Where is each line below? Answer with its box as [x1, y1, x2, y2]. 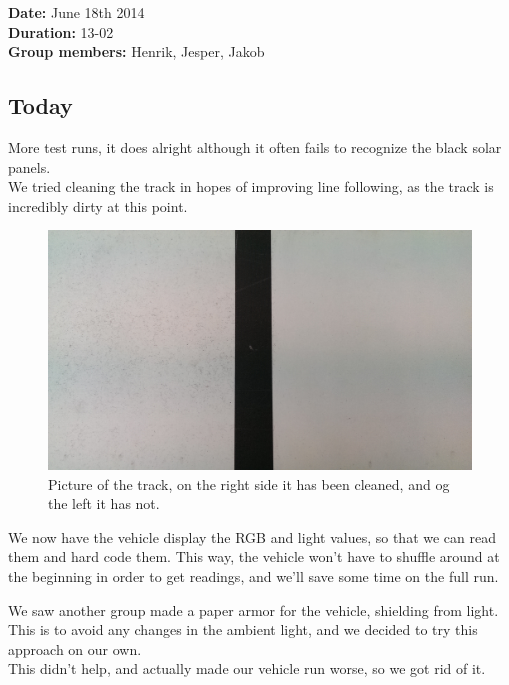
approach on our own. [8, 638, 142, 659]
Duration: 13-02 [8, 21, 114, 42]
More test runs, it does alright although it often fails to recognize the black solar [8, 136, 502, 157]
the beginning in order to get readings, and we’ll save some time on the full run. [8, 566, 499, 587]
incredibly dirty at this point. [8, 195, 188, 216]
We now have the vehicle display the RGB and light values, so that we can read [8, 526, 496, 547]
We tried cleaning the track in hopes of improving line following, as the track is [8, 176, 494, 197]
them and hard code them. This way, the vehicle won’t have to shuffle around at [8, 546, 500, 567]
